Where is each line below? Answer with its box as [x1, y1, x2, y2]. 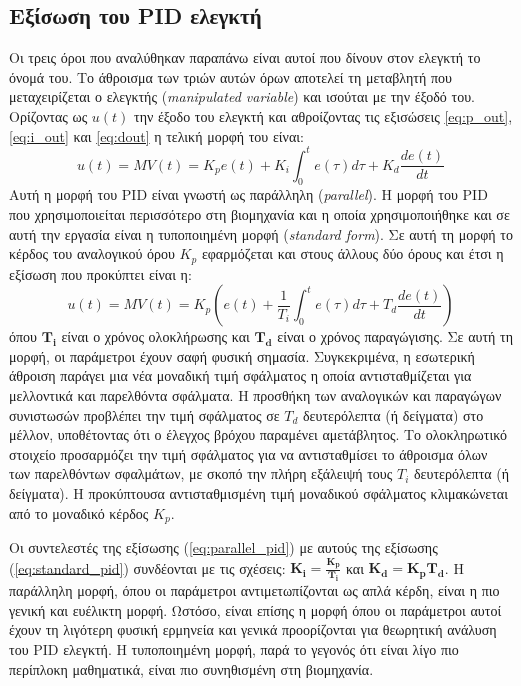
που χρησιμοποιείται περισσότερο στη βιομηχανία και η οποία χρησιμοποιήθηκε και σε [9, 204, 510, 225]
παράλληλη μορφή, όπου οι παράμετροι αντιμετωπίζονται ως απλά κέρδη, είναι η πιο [9, 580, 500, 601]
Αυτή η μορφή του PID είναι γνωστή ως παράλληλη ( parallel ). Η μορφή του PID [9, 184, 488, 205]
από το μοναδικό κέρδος [9, 502, 149, 523]
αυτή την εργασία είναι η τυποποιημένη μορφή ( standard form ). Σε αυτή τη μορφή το [9, 223, 513, 244]
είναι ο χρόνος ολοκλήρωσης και [61, 326, 250, 347]
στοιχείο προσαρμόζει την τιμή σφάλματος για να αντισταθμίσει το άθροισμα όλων [9, 443, 488, 464]
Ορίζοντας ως [9, 105, 88, 126]
